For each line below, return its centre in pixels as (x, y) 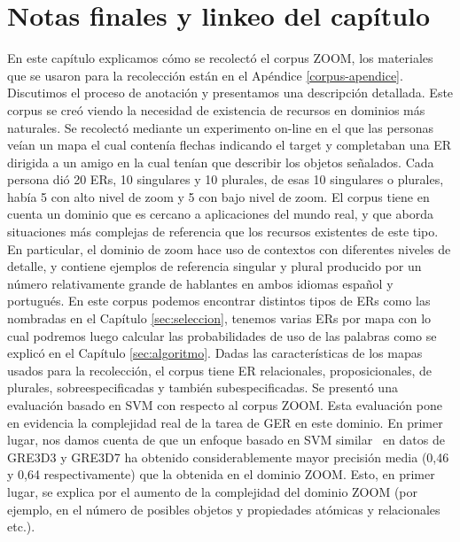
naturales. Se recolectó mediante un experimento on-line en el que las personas (221, 127)
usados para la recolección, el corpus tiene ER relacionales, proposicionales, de (219, 370)
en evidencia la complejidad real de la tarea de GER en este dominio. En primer (225, 422)
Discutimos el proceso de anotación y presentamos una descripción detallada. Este (230, 93)
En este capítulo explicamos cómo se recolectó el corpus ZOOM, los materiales (220, 58)
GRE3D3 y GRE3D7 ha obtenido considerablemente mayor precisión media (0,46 (228, 457)
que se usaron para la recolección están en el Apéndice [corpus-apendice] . (205, 75)
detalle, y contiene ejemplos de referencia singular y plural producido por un (214, 266)
